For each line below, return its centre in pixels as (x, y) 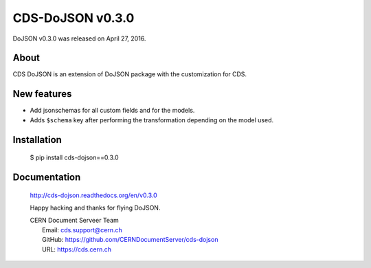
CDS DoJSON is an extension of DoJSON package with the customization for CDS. (130, 74)
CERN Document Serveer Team (75, 221)
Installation (37, 140)
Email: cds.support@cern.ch (82, 230)
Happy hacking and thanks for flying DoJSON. (95, 208)
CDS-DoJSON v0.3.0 (74, 18)
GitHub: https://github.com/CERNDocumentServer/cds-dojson (130, 240)
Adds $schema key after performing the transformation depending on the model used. (152, 120)
